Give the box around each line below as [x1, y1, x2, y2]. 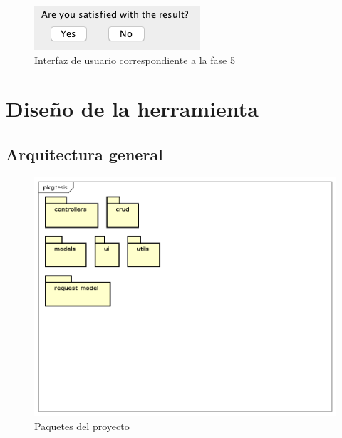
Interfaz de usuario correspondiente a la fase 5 [34, 52, 235, 67]
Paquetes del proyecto [34, 418, 130, 433]
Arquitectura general [6, 142, 163, 165]
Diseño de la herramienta [6, 94, 259, 123]
